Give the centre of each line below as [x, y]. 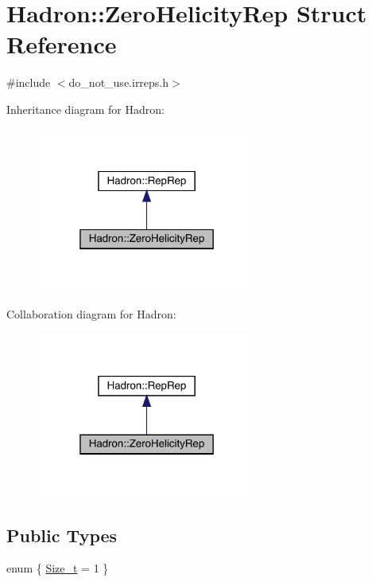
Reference [62, 44]
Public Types [62, 535]
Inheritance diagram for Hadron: [85, 109]
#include [29, 82]
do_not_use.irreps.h [119, 82]
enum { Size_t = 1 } [58, 568]
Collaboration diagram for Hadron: [91, 314]
